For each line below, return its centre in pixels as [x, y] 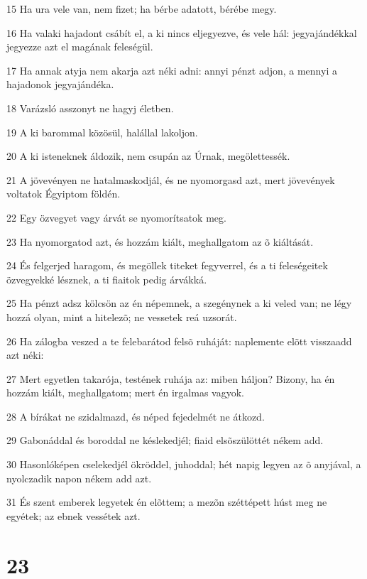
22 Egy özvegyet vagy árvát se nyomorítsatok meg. [116, 217]
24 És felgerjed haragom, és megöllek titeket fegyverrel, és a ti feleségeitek [167, 265]
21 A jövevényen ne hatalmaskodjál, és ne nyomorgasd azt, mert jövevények [171, 179]
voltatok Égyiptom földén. [64, 194]
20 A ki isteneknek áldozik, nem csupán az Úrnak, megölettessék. [148, 156]
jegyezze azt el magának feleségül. [80, 47]
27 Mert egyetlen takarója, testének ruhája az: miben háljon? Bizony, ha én [171, 378]
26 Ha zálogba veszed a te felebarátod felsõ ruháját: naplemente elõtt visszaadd [179, 341]
